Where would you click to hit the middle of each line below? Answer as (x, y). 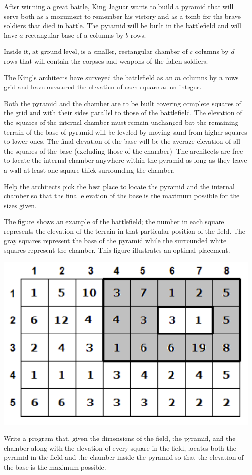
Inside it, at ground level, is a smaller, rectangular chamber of (96, 51)
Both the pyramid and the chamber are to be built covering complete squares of (123, 103)
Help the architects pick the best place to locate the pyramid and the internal (119, 186)
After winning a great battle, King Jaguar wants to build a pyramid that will (119, 6)
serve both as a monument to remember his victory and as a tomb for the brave (122, 16)
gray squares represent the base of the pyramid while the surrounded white (115, 240)
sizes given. (20, 205)
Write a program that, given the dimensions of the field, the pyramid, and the (120, 438)
